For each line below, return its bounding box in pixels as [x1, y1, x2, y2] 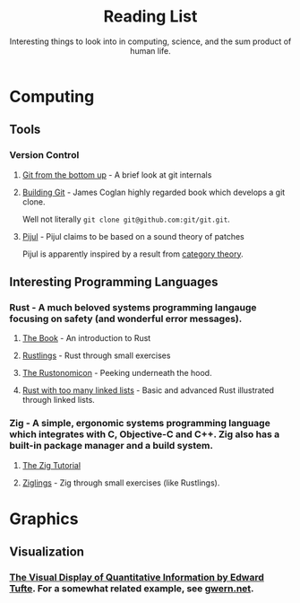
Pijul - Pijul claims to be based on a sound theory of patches [21, 231, 244, 241]
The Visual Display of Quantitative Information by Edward [9, 572, 264, 584]
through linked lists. [21, 395, 96, 406]
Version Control [9, 149, 80, 162]
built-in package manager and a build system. [9, 440, 213, 452]
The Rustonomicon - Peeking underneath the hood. [21, 368, 212, 379]
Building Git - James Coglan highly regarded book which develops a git [21, 187, 286, 197]
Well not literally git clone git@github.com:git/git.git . [21, 214, 230, 224]
